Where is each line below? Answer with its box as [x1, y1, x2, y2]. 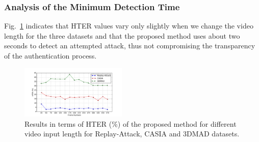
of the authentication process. [4, 50, 97, 61]
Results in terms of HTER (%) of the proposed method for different [24, 118, 237, 129]
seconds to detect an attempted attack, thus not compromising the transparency [4, 40, 255, 51]
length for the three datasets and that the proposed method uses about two [4, 30, 240, 41]
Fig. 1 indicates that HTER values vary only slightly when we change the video [4, 20, 253, 31]
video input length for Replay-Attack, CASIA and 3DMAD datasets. [24, 128, 240, 139]
